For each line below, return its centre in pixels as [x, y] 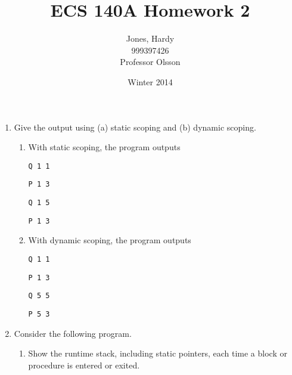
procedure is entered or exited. [84, 365]
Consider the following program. [73, 333]
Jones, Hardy [150, 38]
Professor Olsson [150, 62]
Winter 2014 [150, 81]
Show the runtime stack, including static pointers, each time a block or [158, 353]
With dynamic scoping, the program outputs [110, 240]
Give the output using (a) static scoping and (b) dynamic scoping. [135, 127]
